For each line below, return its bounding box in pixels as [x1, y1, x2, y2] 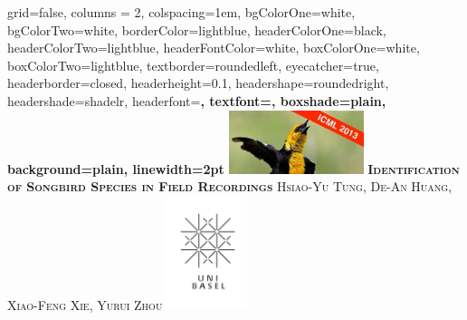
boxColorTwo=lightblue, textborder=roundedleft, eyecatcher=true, [7, 55, 379, 74]
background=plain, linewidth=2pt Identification [7, 159, 460, 178]
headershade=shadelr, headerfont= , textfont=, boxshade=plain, [7, 91, 386, 110]
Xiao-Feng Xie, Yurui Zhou [7, 295, 163, 314]
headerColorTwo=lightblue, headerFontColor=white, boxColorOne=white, [7, 38, 420, 57]
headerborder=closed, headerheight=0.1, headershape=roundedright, [7, 73, 389, 92]
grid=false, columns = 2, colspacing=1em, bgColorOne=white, [7, 3, 356, 21]
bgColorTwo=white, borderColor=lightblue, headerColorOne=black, [7, 20, 386, 39]
